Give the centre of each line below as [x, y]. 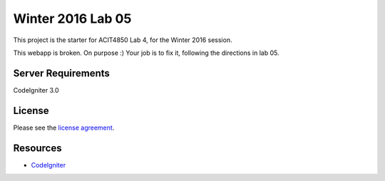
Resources [37, 148]
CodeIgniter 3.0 [36, 90]
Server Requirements [62, 73]
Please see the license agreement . [64, 128]
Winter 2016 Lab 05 [72, 19]
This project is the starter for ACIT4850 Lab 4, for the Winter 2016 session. [123, 40]
